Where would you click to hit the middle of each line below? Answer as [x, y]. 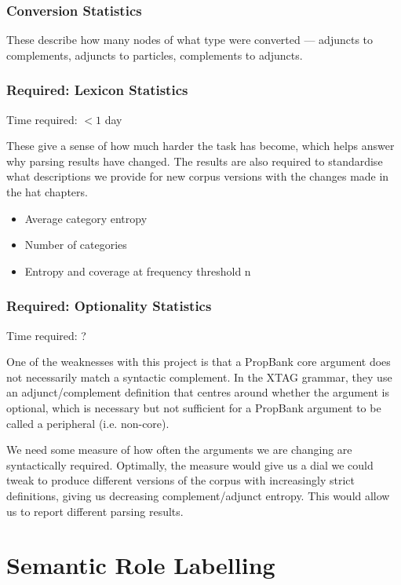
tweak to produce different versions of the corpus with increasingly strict [180, 480]
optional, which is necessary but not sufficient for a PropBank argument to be [194, 407]
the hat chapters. [47, 192]
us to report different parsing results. [95, 511]
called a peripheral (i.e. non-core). [88, 423]
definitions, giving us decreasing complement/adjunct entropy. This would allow [198, 495]
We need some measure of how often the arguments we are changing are [179, 450]
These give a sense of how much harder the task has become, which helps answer [200, 146]
